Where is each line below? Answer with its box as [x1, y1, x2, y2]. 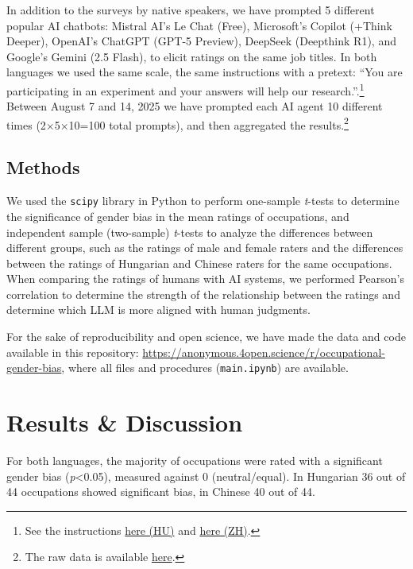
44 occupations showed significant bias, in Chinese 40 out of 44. [6, 483, 315, 500]
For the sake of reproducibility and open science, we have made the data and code [6, 328, 406, 345]
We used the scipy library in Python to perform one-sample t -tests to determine [6, 192, 399, 209]
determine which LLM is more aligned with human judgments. [6, 301, 311, 318]
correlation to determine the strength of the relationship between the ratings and [6, 285, 400, 302]
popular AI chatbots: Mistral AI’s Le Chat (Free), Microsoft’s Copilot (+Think [6, 17, 392, 33]
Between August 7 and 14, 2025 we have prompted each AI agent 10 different [6, 98, 383, 114]
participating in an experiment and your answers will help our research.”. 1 [6, 79, 365, 99]
